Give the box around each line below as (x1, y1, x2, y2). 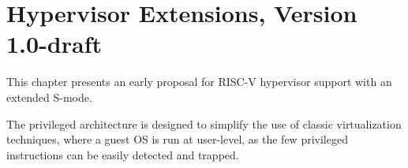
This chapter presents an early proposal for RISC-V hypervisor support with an (6, 73, 392, 90)
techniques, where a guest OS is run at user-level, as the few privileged (6, 131, 348, 147)
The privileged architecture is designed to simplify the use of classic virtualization (6, 115, 402, 132)
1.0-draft (6, 28, 103, 60)
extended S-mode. (6, 88, 92, 105)
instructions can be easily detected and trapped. (6, 146, 239, 162)
